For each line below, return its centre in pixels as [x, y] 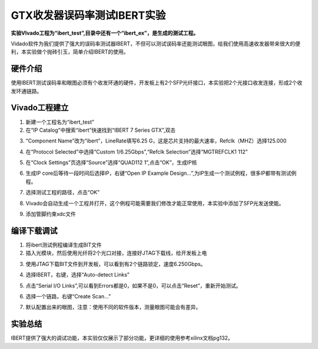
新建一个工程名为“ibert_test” [60, 122]
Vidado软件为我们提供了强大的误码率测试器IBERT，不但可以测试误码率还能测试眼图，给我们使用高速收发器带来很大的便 [155, 44]
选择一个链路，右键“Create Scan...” [68, 296]
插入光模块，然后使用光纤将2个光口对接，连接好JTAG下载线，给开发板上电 [116, 253]
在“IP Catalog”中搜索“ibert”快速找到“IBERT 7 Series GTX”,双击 [101, 130]
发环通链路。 [26, 91]
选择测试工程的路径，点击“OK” [63, 192]
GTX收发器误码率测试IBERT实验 [88, 15]
